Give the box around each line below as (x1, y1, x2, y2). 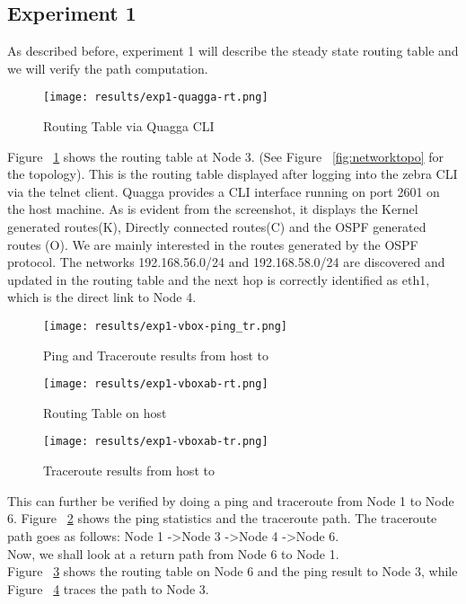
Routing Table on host (43, 403, 167, 422)
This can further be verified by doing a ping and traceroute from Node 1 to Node (7, 491, 454, 510)
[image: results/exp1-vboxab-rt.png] (43, 377, 268, 391)
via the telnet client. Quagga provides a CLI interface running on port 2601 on (7, 182, 440, 200)
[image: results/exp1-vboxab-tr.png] (43, 435, 268, 449)
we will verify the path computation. (7, 58, 208, 77)
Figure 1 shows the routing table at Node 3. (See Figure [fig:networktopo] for (7, 147, 444, 165)
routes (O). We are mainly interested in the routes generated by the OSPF (7, 235, 418, 253)
